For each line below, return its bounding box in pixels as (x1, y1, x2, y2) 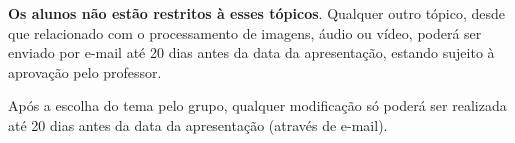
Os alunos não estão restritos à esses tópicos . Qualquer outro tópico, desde (8, 3, 506, 23)
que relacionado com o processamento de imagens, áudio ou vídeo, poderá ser (8, 22, 482, 43)
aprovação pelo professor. (8, 61, 162, 82)
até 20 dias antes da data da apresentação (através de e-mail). (8, 114, 388, 135)
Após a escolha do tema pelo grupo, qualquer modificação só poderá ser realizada (8, 95, 507, 116)
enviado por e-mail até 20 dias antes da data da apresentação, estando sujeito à (8, 42, 495, 63)
